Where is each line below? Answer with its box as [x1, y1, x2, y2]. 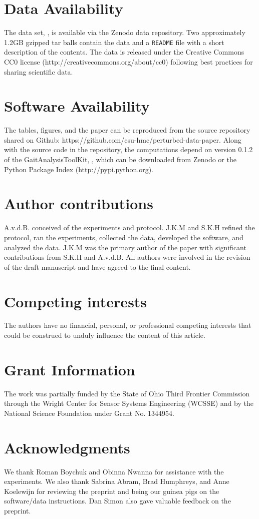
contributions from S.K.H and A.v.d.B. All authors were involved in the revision [4, 252, 250, 262]
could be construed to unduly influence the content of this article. [4, 330, 205, 340]
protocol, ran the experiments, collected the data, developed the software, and [4, 232, 243, 242]
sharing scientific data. [4, 66, 73, 77]
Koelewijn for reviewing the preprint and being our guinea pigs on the [4, 485, 219, 496]
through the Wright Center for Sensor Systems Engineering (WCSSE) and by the [4, 398, 253, 408]
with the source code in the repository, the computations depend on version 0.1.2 [4, 144, 253, 155]
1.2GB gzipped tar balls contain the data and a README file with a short [4, 37, 224, 47]
